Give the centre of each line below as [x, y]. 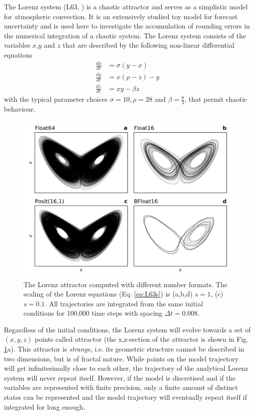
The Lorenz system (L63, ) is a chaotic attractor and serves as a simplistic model [126, 6]
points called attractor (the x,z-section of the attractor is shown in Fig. [142, 339]
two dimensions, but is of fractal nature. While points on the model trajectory [121, 358]
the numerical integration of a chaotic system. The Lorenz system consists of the [125, 35]
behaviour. [20, 109]
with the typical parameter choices [56, 99]
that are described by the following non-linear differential [148, 45]
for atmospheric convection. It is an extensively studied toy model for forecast [121, 16]
